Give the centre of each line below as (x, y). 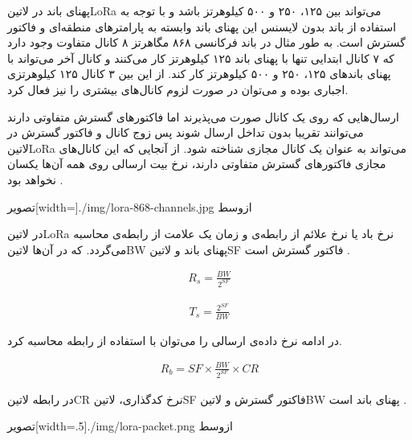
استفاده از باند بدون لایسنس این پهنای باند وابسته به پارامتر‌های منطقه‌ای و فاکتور (202, 26)
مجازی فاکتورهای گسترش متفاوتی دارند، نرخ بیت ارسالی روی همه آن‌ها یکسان (197, 164)
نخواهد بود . (35, 179)
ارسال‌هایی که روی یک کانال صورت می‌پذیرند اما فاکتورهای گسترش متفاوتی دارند (203, 116)
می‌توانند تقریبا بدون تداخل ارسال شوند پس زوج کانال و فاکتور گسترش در (186, 132)
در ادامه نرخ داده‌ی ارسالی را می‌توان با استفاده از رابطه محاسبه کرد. (175, 340)
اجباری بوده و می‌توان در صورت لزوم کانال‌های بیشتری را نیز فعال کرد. (178, 89)
